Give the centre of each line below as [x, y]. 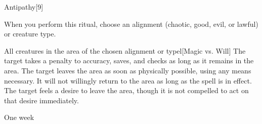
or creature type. [30, 34]
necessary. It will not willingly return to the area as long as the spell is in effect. [128, 80]
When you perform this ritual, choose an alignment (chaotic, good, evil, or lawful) [131, 24]
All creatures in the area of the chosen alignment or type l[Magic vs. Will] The [125, 50]
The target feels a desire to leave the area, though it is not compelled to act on [126, 90]
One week [19, 117]
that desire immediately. [41, 100]
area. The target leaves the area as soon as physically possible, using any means [128, 70]
